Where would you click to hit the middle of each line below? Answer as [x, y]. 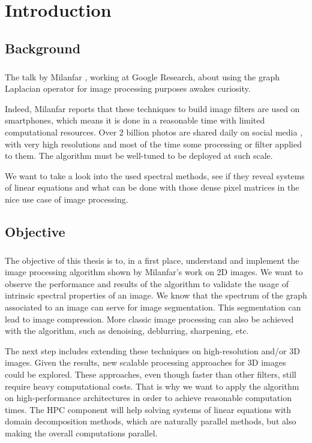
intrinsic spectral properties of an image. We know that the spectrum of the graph [156, 295]
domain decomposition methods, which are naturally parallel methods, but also [151, 421]
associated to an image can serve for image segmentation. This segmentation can [153, 307]
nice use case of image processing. [67, 199]
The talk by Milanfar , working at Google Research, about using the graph [142, 76]
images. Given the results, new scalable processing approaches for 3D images [145, 362]
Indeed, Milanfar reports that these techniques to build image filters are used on [152, 108]
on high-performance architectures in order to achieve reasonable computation [148, 398]
